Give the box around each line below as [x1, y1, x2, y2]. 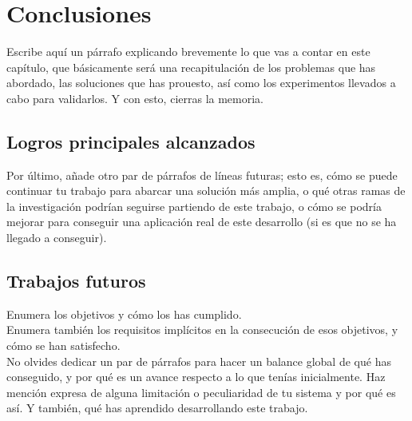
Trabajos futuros [6, 268, 146, 293]
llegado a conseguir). [6, 229, 107, 246]
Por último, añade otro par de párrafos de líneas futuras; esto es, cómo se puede [6, 166, 398, 183]
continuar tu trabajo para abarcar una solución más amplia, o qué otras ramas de [6, 182, 406, 199]
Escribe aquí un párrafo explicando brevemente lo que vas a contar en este [6, 43, 370, 60]
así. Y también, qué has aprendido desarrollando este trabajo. [6, 399, 308, 416]
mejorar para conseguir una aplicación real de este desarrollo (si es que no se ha [6, 213, 397, 230]
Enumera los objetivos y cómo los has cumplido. [6, 305, 242, 322]
